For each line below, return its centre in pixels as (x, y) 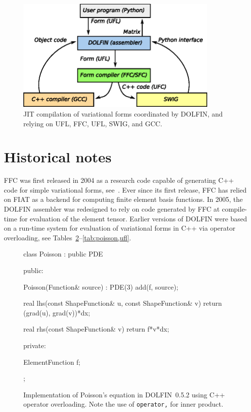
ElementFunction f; (52, 362)
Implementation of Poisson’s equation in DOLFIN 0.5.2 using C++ (124, 394)
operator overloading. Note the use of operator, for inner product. (123, 404)
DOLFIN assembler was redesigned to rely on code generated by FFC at (112, 209)
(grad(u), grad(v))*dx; (57, 312)
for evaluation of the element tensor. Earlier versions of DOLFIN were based (133, 218)
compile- (234, 209)
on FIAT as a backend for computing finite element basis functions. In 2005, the (123, 199)
